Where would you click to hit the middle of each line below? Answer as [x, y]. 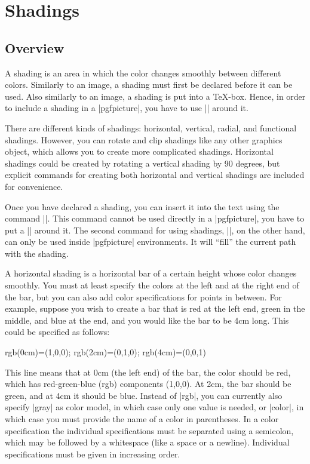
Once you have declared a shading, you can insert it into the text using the [142, 206]
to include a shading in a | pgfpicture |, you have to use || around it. [127, 108]
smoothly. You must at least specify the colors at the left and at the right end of [152, 285]
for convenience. [34, 186]
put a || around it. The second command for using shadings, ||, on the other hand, [155, 230]
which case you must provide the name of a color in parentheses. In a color [142, 419]
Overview [35, 47]
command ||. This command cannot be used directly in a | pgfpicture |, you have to [155, 218]
